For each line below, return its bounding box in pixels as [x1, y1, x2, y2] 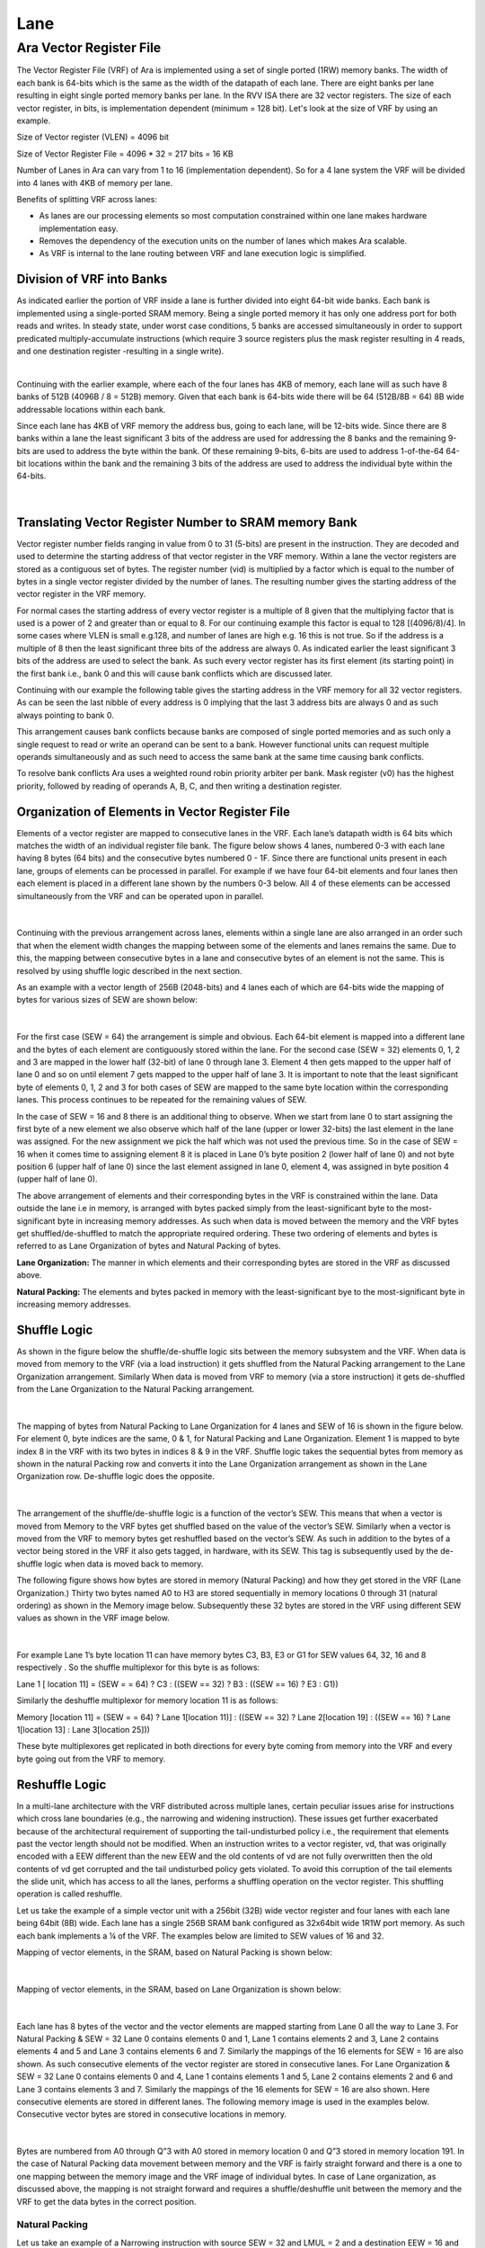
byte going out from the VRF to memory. [16, 1753, 166, 1764]
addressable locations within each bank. [16, 404, 166, 415]
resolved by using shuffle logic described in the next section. [16, 965, 242, 976]
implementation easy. [39, 223, 119, 234]
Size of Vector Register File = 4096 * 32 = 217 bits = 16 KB [16, 148, 234, 159]
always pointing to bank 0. [16, 709, 114, 720]
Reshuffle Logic [16, 1777, 107, 1792]
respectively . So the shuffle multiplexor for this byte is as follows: [16, 1662, 260, 1673]
